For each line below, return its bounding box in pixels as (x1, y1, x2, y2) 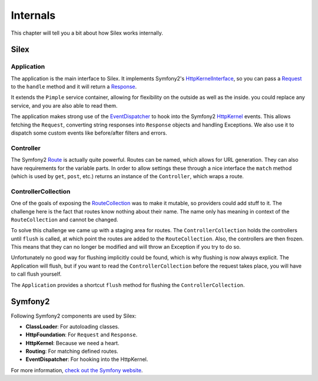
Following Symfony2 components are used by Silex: (11, 312, 137, 319)
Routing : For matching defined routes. (25, 347, 119, 355)
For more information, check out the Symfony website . (11, 366, 143, 373)
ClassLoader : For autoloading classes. (25, 323, 120, 330)
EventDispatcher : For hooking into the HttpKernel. (25, 356, 148, 363)
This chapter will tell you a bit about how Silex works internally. (11, 29, 163, 36)
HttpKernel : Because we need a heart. (25, 339, 120, 346)
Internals (11, 9, 56, 22)
